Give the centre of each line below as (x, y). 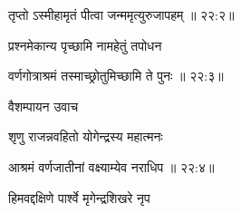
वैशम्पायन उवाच (43, 106)
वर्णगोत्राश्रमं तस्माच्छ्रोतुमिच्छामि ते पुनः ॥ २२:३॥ (116, 76)
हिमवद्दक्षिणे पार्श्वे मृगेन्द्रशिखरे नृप (79, 197)
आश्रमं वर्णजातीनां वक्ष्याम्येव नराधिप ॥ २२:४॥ (111, 166)
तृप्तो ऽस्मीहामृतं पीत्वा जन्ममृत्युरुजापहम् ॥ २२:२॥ (121, 15)
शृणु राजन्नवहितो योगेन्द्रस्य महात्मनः (86, 136)
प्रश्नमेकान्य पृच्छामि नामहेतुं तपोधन (85, 45)
